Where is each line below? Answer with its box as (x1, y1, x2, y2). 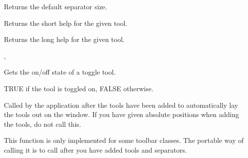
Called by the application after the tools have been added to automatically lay (4, 99, 238, 110)
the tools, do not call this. (4, 118, 81, 129)
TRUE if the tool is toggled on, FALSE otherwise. (4, 83, 153, 93)
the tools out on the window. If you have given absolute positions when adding (4, 109, 239, 119)
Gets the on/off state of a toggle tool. (4, 67, 116, 77)
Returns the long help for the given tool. (4, 34, 125, 44)
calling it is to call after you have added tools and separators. (4, 144, 187, 155)
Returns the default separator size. (4, 1, 107, 11)
